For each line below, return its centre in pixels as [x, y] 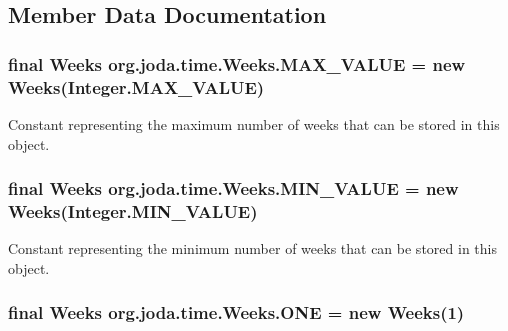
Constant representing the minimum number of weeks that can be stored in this [252, 248]
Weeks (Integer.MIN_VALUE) [133, 210]
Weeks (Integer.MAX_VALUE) [136, 86]
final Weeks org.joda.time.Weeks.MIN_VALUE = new [233, 188]
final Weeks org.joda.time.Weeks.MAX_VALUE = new [237, 63]
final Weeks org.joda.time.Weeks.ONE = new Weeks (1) [236, 312]
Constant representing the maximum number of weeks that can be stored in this [254, 123]
